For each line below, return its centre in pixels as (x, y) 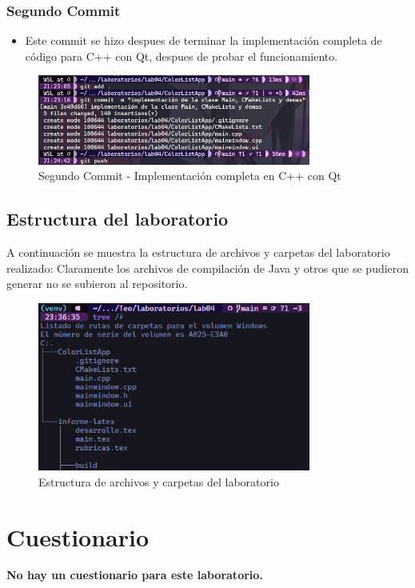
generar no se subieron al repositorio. (97, 284)
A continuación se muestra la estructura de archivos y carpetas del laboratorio (198, 252)
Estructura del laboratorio (118, 219)
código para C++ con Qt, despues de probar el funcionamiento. (182, 56)
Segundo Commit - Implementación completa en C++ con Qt (190, 176)
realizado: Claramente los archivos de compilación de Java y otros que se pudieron (208, 268)
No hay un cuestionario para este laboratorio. (135, 575)
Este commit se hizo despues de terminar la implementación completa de (204, 40)
